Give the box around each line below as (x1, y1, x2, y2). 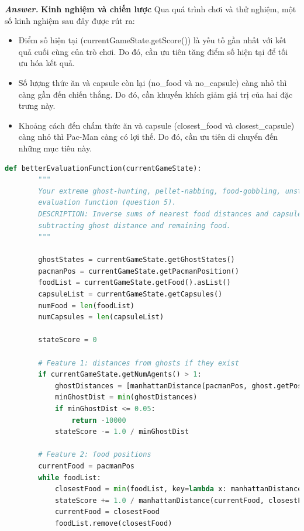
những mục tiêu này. (18, 142, 92, 154)
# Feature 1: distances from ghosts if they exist (38, 358, 239, 367)
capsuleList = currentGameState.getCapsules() (38, 290, 223, 299)
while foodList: (38, 473, 101, 482)
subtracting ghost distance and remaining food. (38, 221, 231, 230)
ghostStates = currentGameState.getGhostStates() (38, 256, 235, 264)
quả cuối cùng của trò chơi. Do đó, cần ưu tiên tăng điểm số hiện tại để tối (18, 45, 288, 57)
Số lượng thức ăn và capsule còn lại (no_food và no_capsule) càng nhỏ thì (18, 76, 287, 88)
